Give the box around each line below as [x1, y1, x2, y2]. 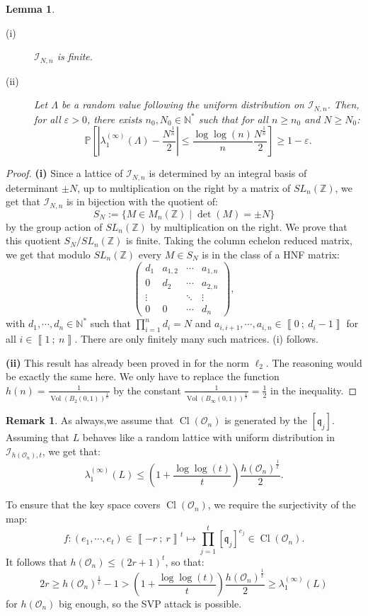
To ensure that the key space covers [6, 497, 161, 512]
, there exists [86, 111, 142, 126]
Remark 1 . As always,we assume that [6, 413, 174, 428]
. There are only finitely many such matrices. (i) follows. [74, 331, 318, 346]
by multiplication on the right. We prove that [150, 219, 347, 234]
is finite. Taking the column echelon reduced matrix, [126, 233, 352, 248]
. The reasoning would [265, 355, 362, 370]
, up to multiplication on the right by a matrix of [77, 180, 291, 195]
